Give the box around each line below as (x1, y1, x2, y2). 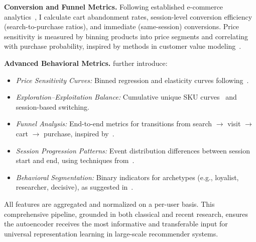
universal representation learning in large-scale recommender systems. (4, 228, 218, 238)
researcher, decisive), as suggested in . (16, 182, 134, 192)
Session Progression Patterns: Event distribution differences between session (16, 145, 250, 155)
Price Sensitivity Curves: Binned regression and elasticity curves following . (16, 74, 249, 85)
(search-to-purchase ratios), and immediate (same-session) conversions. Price (4, 21, 239, 32)
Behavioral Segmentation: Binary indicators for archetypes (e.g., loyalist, (16, 172, 239, 182)
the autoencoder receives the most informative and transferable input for (4, 218, 228, 229)
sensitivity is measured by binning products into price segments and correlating (4, 31, 248, 41)
